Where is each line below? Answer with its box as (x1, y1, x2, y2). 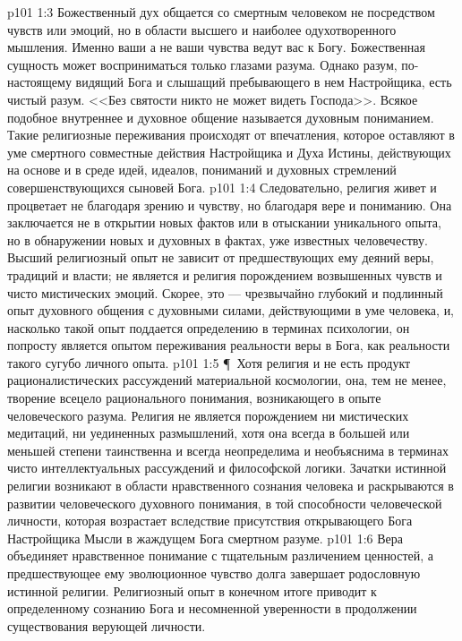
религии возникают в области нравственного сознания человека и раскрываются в (7, 476, 454, 495)
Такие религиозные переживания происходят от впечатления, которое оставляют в (7, 125, 455, 144)
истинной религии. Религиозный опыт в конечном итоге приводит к (7, 581, 377, 600)
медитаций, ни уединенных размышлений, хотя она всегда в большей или (7, 423, 410, 442)
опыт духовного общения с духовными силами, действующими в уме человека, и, (7, 301, 455, 320)
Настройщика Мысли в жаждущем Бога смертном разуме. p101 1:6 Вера (7, 528, 404, 547)
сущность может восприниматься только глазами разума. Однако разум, (7, 55, 398, 73)
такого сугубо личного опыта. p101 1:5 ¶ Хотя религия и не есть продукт (7, 353, 411, 372)
